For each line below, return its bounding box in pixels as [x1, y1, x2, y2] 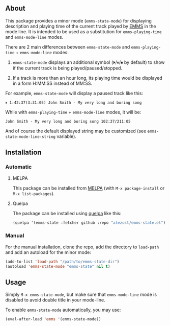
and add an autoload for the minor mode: [5, 249, 92, 255]
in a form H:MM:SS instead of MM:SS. [12, 80, 93, 86]
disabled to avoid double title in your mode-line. [5, 297, 105, 303]
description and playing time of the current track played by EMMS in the [5, 23, 156, 29]
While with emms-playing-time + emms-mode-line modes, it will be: [5, 109, 141, 115]
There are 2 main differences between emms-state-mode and [5, 43, 130, 50]
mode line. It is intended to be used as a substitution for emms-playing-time [5, 28, 162, 35]
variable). [56, 133, 76, 139]
